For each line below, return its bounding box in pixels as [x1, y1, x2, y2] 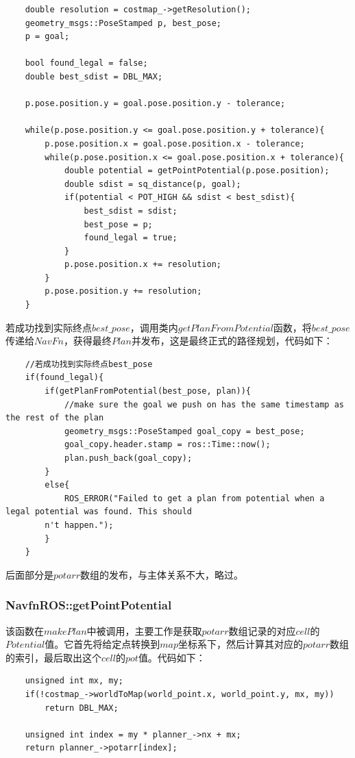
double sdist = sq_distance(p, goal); [64, 179, 241, 189]
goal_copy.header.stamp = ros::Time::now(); [64, 440, 271, 450]
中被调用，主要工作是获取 [86, 623, 202, 637]
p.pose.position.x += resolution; [64, 260, 221, 270]
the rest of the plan [5, 413, 104, 423]
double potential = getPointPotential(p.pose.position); [64, 166, 330, 176]
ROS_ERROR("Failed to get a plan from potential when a [64, 493, 325, 503]
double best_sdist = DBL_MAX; [25, 71, 163, 81]
